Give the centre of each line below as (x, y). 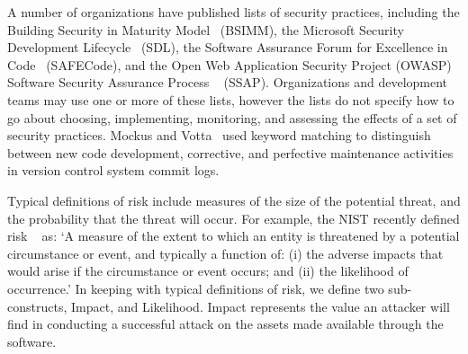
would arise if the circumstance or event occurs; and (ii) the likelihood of (208, 271)
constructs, (37, 306)
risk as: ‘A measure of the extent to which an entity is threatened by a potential (234, 236)
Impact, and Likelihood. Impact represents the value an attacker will (260, 306)
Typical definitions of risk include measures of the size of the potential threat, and (234, 200)
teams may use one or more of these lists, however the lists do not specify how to (231, 99)
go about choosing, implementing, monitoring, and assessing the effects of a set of (232, 117)
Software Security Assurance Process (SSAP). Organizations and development (228, 82)
